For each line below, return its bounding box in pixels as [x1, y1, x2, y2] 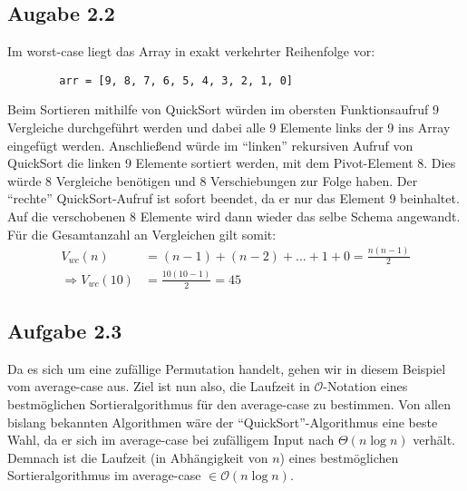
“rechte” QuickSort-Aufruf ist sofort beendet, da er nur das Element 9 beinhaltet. [7, 189, 460, 208]
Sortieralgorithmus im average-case [7, 466, 201, 485]
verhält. [413, 430, 455, 449]
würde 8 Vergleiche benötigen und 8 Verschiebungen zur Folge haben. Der [7, 171, 418, 190]
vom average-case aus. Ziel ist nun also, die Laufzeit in [7, 377, 310, 396]
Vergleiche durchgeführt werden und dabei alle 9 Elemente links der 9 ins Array [7, 118, 451, 137]
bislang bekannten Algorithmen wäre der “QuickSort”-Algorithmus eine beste [7, 412, 438, 431]
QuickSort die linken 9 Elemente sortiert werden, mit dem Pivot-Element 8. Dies [7, 153, 456, 172]
